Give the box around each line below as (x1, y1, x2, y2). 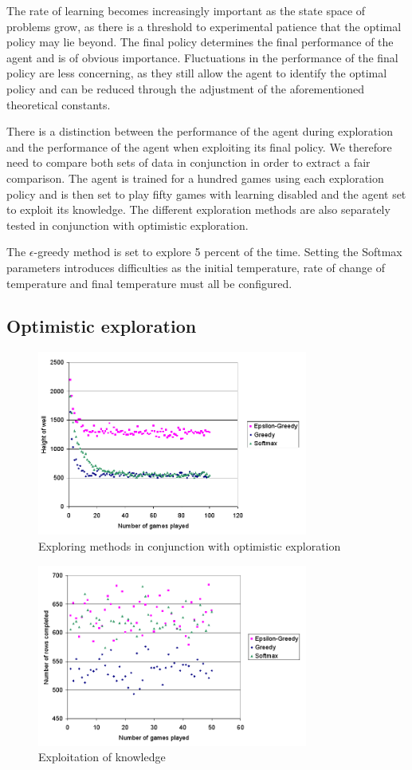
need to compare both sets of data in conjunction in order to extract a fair (6, 154, 371, 171)
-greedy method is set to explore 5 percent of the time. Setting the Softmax (33, 243, 402, 260)
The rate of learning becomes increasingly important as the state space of (6, 2, 366, 18)
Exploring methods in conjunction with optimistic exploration (38, 537, 341, 554)
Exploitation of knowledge (38, 748, 166, 765)
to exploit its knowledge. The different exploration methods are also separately (6, 201, 390, 218)
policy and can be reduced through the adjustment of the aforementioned (6, 80, 365, 97)
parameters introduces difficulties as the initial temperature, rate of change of (6, 259, 385, 275)
